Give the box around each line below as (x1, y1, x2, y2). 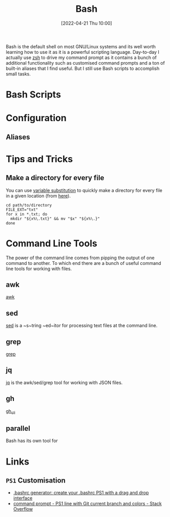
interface (13, 495, 33, 501)
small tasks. (6, 70, 31, 77)
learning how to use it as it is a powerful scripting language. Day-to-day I (6, 49, 159, 55)
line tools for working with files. (6, 265, 72, 272)
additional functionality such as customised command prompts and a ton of (6, 60, 165, 66)
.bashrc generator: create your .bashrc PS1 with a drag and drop (13, 490, 149, 496)
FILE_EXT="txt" (6, 207, 38, 212)
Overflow (13, 506, 33, 512)
